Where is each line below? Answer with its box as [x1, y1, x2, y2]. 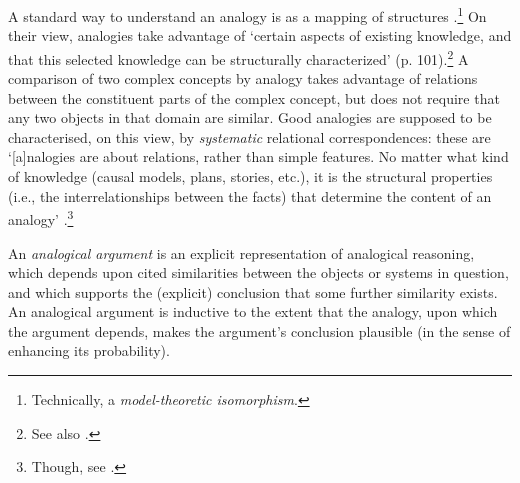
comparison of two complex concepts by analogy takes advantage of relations [8, 68, 478, 89]
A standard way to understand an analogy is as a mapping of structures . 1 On [8, 3, 487, 26]
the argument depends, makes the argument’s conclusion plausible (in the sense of [8, 320, 511, 341]
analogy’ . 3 [8, 206, 74, 229]
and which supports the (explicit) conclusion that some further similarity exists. [8, 281, 498, 302]
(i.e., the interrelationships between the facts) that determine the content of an [8, 185, 492, 206]
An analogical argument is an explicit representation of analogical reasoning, [8, 242, 475, 263]
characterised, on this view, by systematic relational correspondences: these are [8, 126, 491, 147]
